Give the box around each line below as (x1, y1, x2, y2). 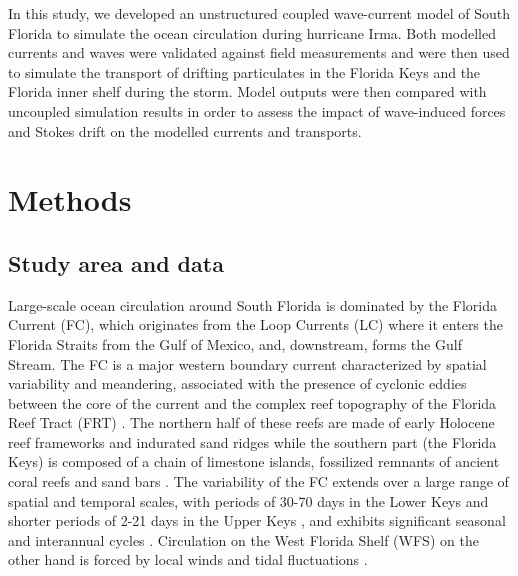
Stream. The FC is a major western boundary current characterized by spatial (8, 353, 487, 374)
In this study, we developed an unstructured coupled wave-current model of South (8, 3, 511, 23)
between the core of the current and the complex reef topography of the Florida (8, 392, 497, 413)
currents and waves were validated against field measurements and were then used (8, 42, 510, 63)
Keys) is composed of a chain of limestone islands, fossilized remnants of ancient (8, 451, 500, 472)
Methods (8, 179, 132, 220)
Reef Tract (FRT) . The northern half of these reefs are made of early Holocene (8, 412, 495, 433)
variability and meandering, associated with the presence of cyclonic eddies (8, 373, 467, 394)
